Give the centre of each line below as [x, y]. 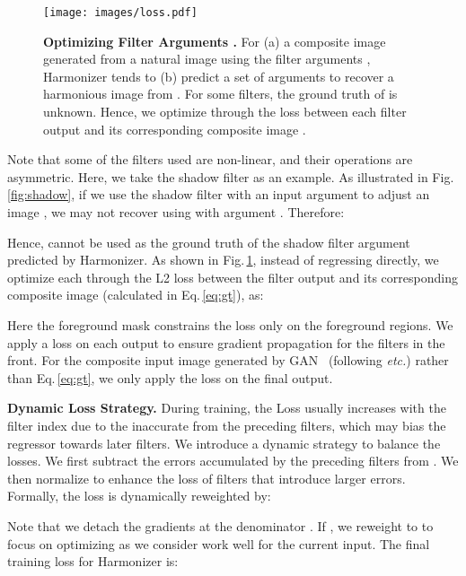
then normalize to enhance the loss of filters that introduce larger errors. [207, 478]
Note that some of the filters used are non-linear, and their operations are [210, 159]
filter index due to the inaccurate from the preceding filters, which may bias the [227, 425]
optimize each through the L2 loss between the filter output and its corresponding [233, 277]
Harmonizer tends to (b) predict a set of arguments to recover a [219, 76]
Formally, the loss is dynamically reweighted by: [139, 496]
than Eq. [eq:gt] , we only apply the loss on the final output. [170, 377]
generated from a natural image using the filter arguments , [207, 59]
